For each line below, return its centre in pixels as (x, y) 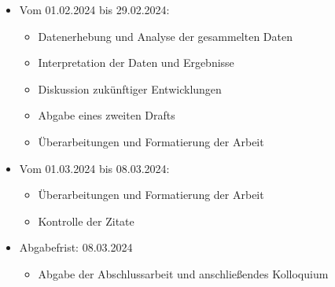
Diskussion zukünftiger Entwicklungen (130, 88)
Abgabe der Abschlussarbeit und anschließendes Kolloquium (183, 273)
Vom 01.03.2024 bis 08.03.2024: (94, 168)
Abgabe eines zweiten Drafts (107, 115)
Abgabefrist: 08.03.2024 (76, 247)
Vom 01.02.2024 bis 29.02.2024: (94, 9)
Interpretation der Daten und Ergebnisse (136, 63)
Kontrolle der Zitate (86, 221)
